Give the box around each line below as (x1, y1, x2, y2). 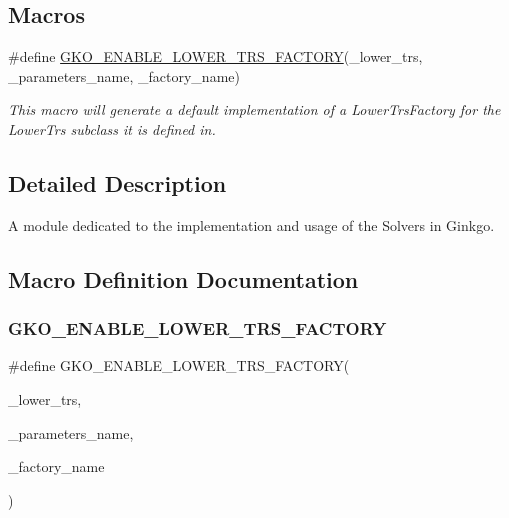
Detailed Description (8, 167, 227, 198)
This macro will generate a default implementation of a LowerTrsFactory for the (8, 99, 501, 120)
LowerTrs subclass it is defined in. (8, 118, 216, 139)
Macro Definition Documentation (8, 263, 359, 294)
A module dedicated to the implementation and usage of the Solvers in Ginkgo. (8, 214, 495, 235)
